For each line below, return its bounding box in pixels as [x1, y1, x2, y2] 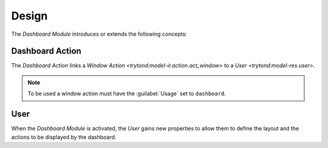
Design [11, 9, 48, 22]
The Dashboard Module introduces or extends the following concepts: [11, 30, 188, 38]
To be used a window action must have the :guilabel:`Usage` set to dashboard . [27, 90, 226, 97]
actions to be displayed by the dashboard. [11, 133, 117, 141]
